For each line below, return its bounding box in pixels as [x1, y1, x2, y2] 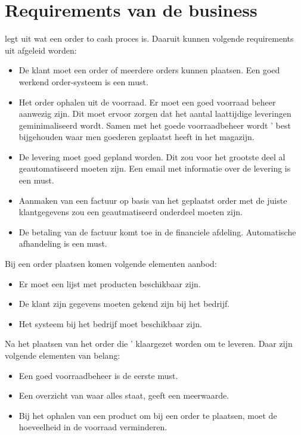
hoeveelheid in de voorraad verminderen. [18, 421, 167, 433]
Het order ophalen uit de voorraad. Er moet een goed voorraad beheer [18, 95, 276, 108]
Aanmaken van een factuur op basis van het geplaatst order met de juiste [18, 194, 287, 206]
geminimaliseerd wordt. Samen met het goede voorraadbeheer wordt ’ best [18, 119, 291, 131]
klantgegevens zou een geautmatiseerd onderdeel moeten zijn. [18, 206, 243, 218]
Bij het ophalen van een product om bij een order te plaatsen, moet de [18, 409, 277, 421]
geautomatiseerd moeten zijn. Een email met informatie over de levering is [18, 162, 291, 175]
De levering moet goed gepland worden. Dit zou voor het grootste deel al [18, 150, 286, 163]
